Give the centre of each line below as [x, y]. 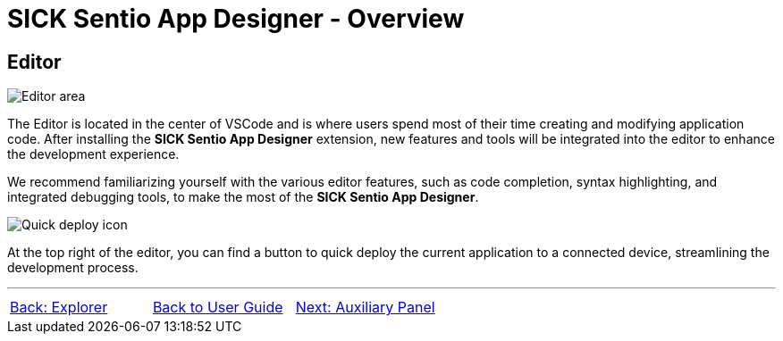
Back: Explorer [59, 308]
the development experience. [93, 154]
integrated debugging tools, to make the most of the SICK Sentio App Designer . [243, 197]
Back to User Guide [218, 308]
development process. [73, 268]
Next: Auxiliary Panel [365, 308]
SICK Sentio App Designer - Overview [236, 19]
